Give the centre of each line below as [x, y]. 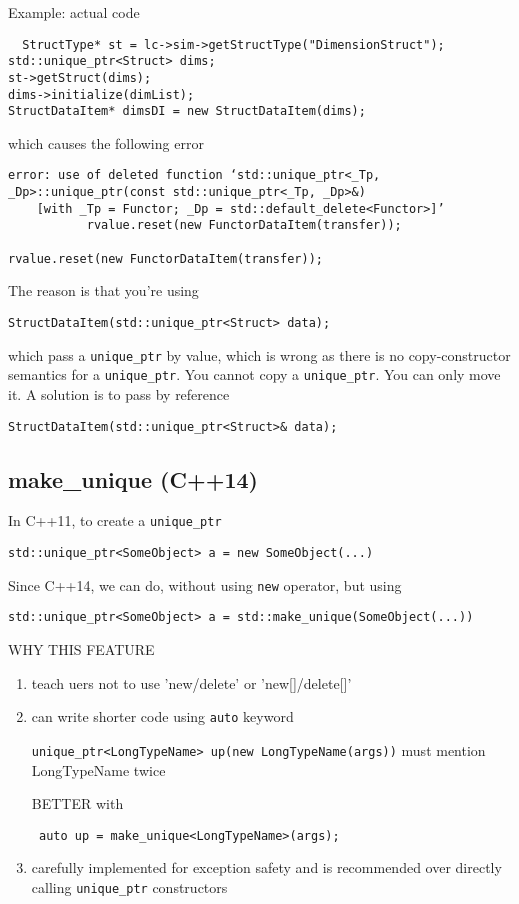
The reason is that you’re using [103, 290]
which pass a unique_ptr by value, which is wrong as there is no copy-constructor [259, 354]
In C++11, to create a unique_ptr [115, 520]
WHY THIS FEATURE [81, 649]
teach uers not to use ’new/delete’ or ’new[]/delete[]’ [191, 682]
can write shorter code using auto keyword [162, 716]
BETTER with [77, 803]
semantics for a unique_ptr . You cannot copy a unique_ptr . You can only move [254, 374]
